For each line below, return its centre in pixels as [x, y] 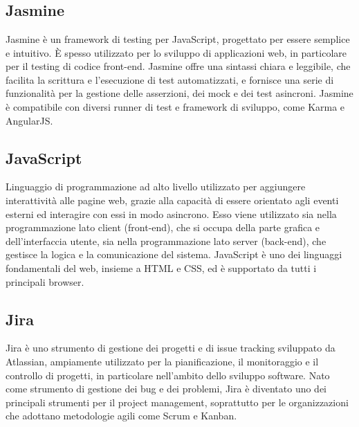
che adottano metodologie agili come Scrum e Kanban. [121, 416]
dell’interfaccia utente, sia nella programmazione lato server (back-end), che [166, 240]
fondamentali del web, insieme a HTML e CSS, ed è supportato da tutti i [161, 267]
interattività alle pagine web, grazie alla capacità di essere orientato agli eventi [172, 200]
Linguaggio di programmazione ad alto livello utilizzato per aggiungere [156, 187]
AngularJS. [29, 120]
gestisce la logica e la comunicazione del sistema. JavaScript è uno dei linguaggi [174, 254]
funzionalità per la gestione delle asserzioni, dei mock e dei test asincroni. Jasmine [179, 93]
